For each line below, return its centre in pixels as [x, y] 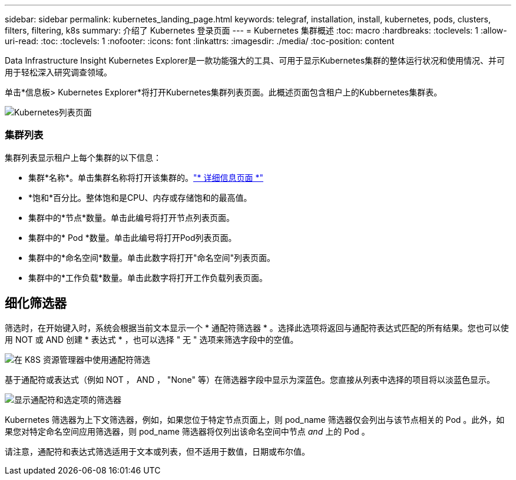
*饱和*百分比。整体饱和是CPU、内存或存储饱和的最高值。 [140, 197]
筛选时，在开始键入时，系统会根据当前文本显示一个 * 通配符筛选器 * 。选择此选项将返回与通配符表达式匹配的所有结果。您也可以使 [257, 327]
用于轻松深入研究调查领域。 [58, 72]
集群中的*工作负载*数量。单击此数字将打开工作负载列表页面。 [148, 277]
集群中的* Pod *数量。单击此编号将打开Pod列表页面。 [133, 237]
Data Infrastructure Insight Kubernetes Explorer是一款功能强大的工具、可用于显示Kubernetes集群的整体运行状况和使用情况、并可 [255, 60]
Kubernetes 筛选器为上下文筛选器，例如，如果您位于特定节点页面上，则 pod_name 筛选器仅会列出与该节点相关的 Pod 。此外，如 [255, 419]
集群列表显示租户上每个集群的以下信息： [83, 157]
